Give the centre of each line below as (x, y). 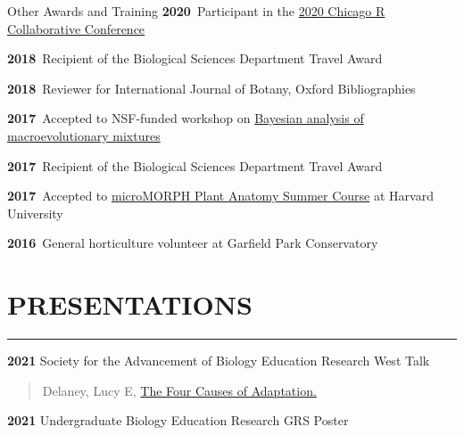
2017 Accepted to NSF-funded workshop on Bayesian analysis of (186, 118)
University (35, 213)
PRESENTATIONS (130, 304)
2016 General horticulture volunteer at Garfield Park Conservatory (193, 243)
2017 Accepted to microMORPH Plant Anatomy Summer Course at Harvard (220, 196)
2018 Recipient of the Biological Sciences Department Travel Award (195, 58)
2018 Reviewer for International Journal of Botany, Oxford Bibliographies (211, 88)
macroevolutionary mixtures (84, 135)
